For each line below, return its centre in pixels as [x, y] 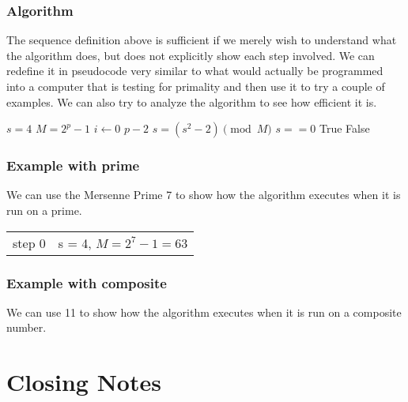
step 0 [29, 242]
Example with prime [73, 165]
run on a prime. [44, 210]
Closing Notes [84, 382]
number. [26, 327]
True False [344, 128]
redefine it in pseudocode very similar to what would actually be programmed [195, 71]
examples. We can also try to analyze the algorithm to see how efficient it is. [192, 101]
